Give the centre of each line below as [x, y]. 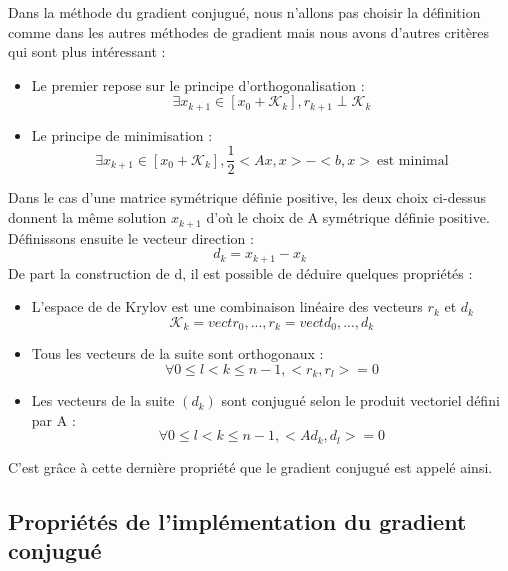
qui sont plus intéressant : [87, 51]
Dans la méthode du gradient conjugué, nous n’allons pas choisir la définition [244, 12]
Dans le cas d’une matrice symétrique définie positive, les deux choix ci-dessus [247, 197]
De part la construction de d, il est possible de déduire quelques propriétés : [240, 272]
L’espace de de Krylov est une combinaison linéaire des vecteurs [227, 306]
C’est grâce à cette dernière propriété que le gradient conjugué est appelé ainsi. [250, 466]
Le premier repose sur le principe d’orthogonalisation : [198, 84]
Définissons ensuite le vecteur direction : [131, 237]
